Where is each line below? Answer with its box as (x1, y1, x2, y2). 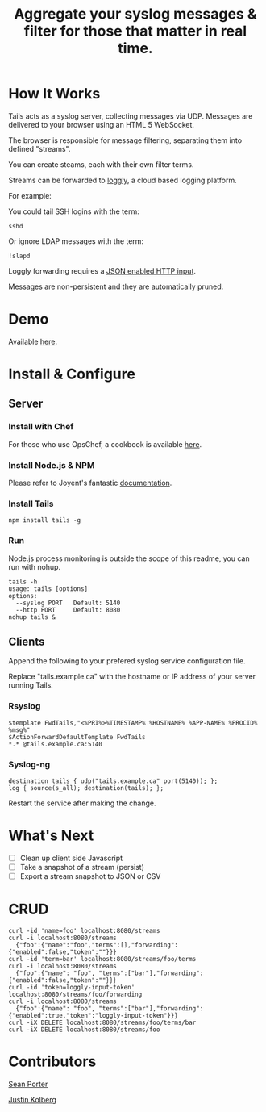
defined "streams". (8, 144, 71, 153)
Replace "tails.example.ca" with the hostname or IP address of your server (8, 671, 256, 682)
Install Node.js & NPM (8, 459, 95, 470)
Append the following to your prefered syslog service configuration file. (8, 656, 246, 666)
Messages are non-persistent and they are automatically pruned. (8, 282, 224, 291)
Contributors (8, 1052, 97, 1071)
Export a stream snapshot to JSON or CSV (19, 872, 161, 881)
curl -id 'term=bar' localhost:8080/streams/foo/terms (8, 955, 197, 964)
